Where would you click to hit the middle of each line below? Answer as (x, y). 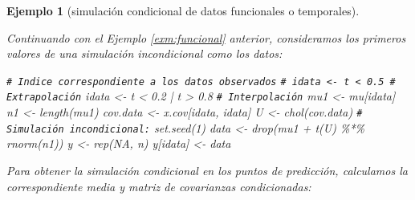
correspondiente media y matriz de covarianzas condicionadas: (159, 186)
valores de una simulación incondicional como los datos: (144, 53)
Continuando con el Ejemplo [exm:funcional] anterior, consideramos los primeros (206, 37)
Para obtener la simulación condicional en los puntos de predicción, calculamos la (207, 170)
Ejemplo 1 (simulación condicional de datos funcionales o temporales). (183, 10)
